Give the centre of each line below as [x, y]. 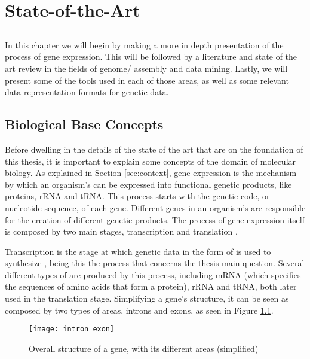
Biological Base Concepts [84, 124]
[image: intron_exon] [72, 329]
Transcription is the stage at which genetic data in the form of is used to [138, 251]
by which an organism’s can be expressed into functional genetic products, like [148, 184]
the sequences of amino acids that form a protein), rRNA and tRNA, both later [151, 286]
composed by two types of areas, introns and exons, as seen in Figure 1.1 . [139, 310]
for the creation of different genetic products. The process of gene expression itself [155, 219]
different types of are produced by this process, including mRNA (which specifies [153, 274]
